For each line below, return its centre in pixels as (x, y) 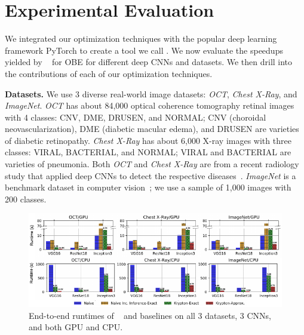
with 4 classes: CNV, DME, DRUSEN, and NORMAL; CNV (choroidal (136, 117)
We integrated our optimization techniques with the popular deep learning (141, 39)
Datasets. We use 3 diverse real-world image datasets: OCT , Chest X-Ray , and (151, 93)
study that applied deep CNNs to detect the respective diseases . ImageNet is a (151, 175)
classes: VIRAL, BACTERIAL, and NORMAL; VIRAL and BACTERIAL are (148, 152)
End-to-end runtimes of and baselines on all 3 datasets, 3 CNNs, (150, 315)
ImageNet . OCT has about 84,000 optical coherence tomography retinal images (150, 105)
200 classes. (26, 199)
